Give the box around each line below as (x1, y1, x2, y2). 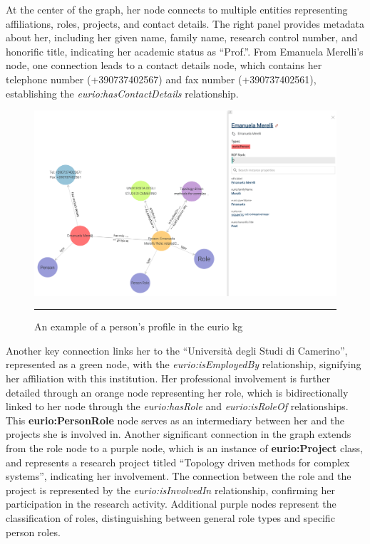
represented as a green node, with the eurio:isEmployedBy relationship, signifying (6, 357, 361, 372)
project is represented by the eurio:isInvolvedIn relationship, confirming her (6, 482, 335, 497)
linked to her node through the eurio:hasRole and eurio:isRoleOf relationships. (6, 399, 349, 414)
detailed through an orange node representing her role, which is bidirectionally (6, 385, 349, 399)
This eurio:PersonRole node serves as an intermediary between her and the (6, 412, 344, 427)
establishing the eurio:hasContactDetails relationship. (6, 85, 239, 100)
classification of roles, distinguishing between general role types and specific (6, 510, 335, 525)
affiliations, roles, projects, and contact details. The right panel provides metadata (6, 16, 364, 31)
